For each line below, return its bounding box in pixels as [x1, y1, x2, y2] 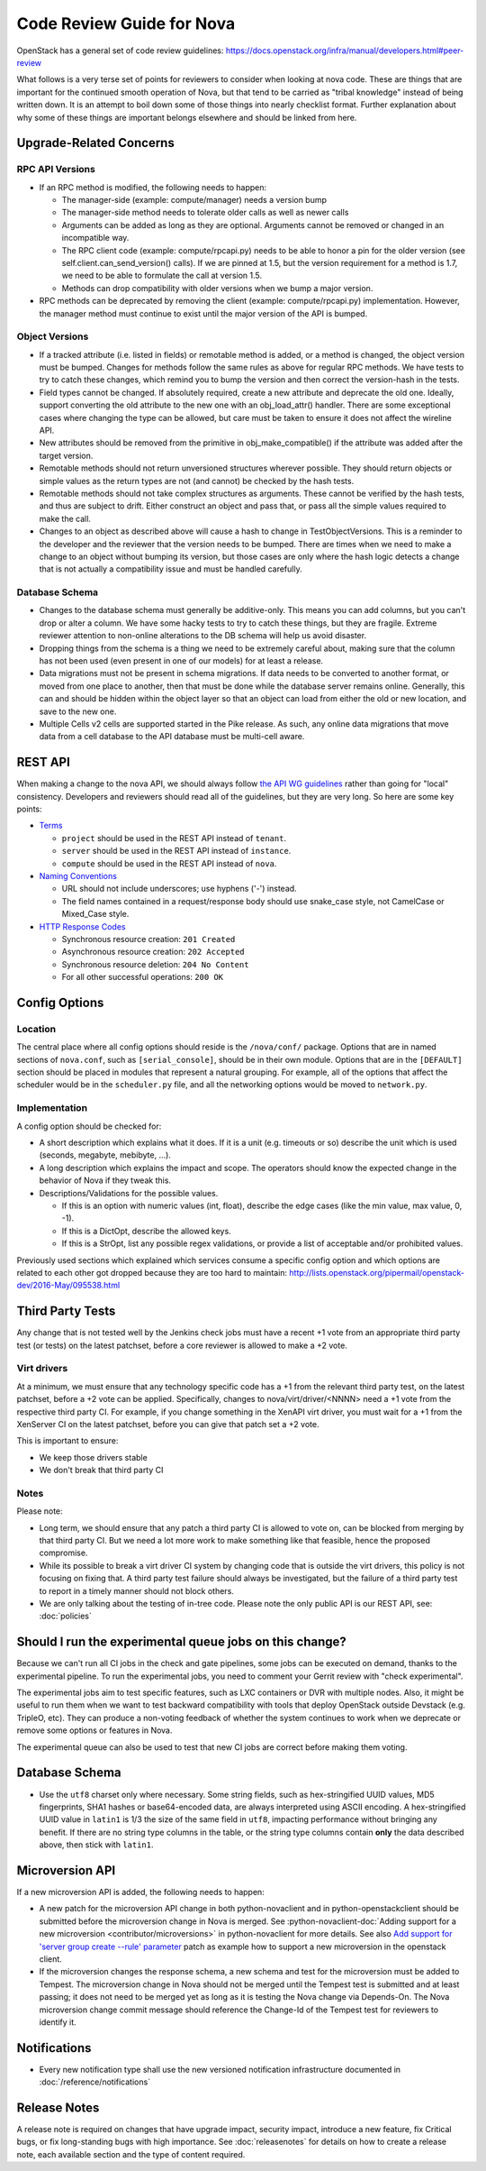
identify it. [39, 2016, 76, 2028]
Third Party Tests [16, 1304, 116, 1319]
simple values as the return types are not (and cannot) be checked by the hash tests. [39, 475, 355, 486]
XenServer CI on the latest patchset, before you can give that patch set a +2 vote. [16, 1418, 319, 1429]
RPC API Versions [16, 163, 96, 176]
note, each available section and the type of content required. [16, 2148, 246, 2159]
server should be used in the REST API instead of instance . [61, 846, 292, 856]
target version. [39, 450, 94, 461]
